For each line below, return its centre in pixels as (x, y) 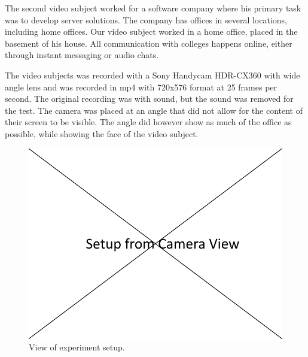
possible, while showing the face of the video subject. (102, 133)
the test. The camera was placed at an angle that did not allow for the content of (154, 110)
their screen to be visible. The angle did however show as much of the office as (148, 122)
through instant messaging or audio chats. (82, 55)
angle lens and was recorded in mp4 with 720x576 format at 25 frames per (141, 87)
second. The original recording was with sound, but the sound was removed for (149, 99)
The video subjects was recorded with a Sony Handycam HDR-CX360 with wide (153, 75)
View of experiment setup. (77, 347)
